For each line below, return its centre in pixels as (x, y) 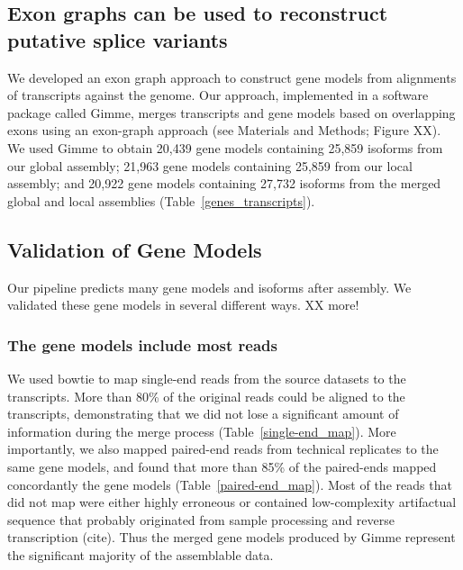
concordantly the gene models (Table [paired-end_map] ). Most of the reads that (230, 484)
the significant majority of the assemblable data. (141, 554)
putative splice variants (118, 39)
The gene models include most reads (142, 344)
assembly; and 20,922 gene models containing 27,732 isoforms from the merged (224, 183)
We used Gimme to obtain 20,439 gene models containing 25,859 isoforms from (225, 147)
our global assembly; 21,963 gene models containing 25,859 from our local (210, 165)
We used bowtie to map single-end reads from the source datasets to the (207, 378)
